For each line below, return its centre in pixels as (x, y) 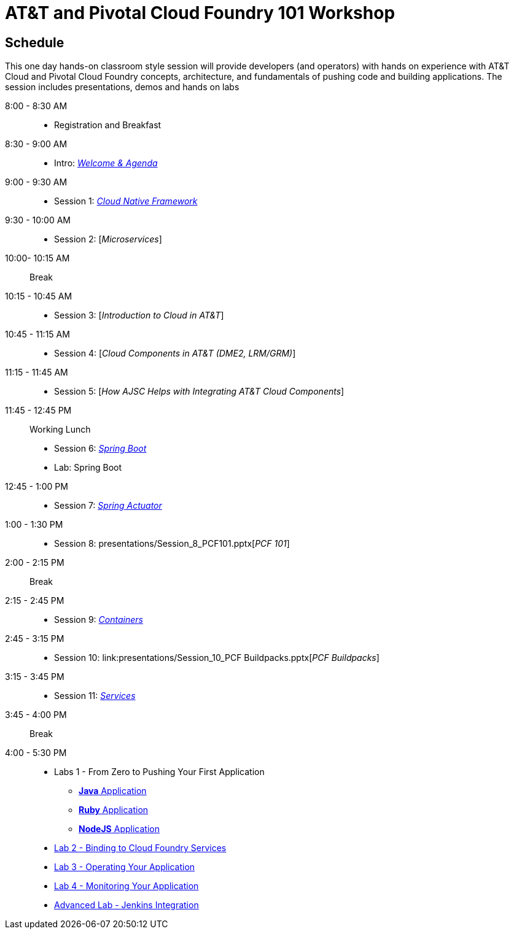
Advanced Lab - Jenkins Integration (127, 905)
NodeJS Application (119, 829)
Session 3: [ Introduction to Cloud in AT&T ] (139, 315)
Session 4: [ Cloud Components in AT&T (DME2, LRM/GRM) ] (175, 353)
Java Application (113, 791)
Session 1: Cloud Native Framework (126, 201)
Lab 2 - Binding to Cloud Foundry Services (140, 848)
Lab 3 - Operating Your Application (125, 867)
